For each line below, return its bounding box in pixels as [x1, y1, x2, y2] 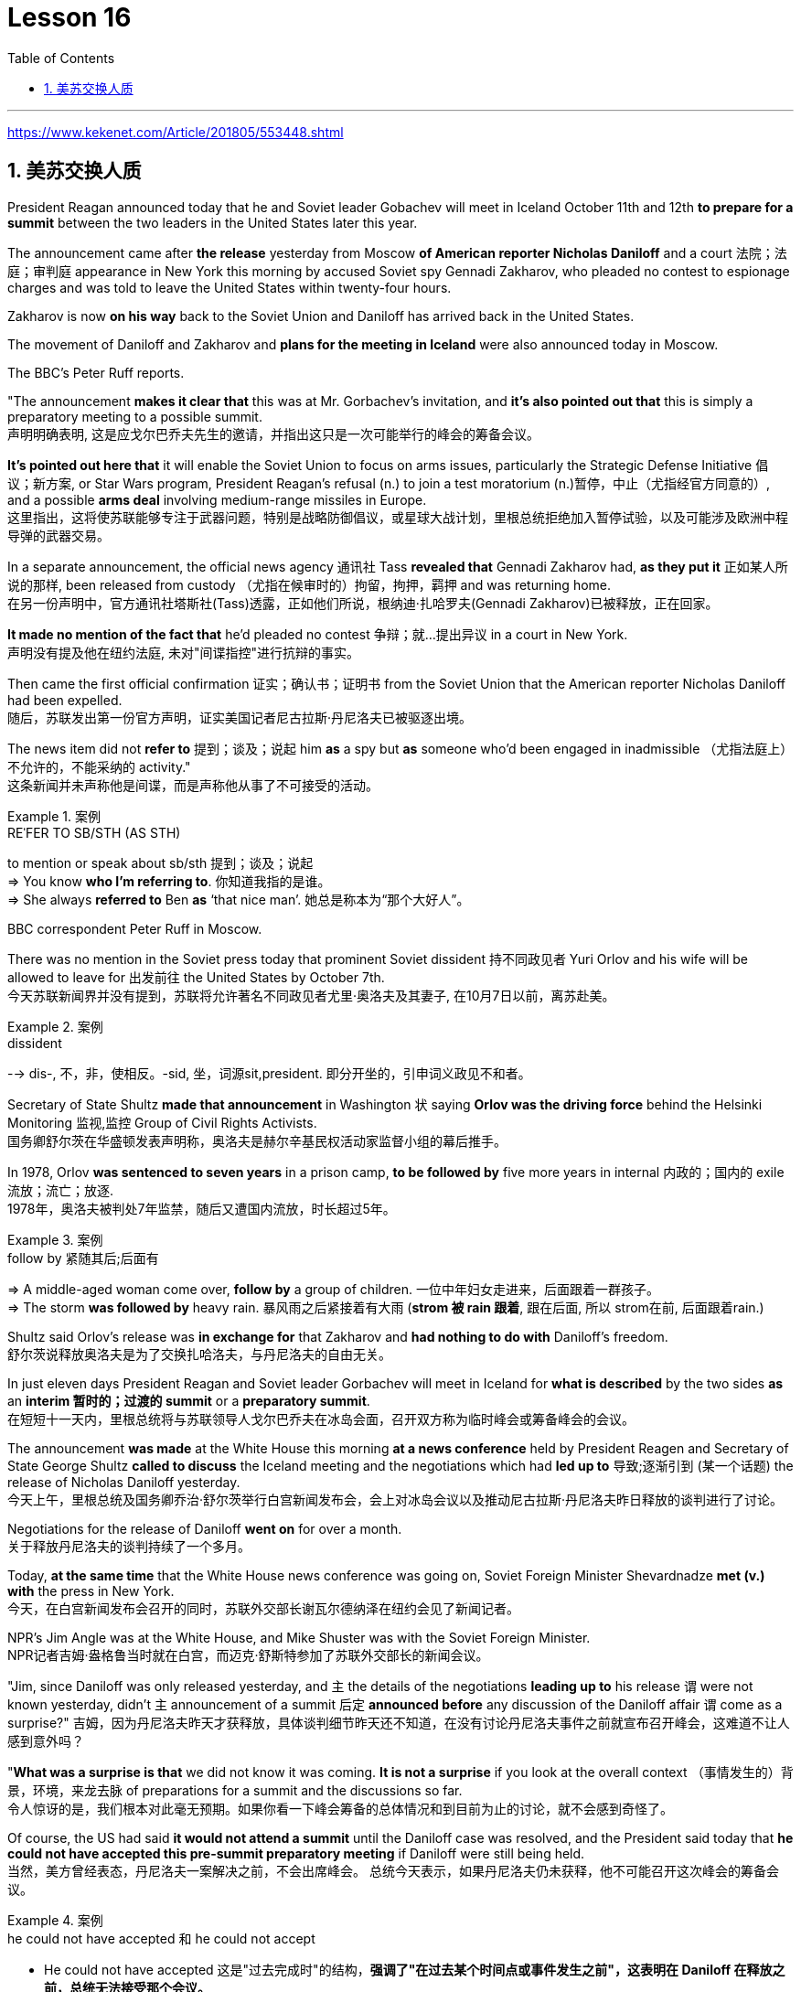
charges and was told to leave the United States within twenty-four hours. [7, 279, 452, 295]
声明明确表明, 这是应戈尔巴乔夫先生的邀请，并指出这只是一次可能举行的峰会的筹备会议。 [7, 425, 539, 442]
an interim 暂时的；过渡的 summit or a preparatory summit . [7, 1392, 370, 1408]
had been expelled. [7, 691, 123, 708]
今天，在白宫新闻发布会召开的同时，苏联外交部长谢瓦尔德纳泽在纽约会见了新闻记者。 [7, 1600, 519, 1616]
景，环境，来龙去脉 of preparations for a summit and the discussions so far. [7, 1782, 463, 1798]
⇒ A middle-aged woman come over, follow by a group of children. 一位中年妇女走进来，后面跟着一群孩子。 [7, 1280, 659, 1297]
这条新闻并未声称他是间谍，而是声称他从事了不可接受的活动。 [7, 776, 379, 793]
